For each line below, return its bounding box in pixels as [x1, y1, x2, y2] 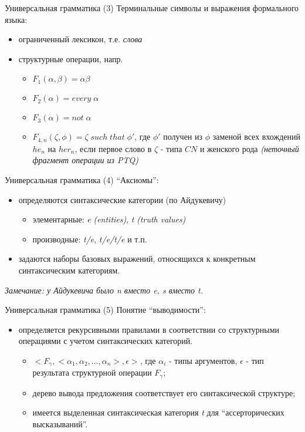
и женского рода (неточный [199, 142, 299, 154]
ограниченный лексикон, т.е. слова [18, 33, 143, 45]
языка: [5, 13, 28, 25]
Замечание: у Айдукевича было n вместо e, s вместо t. [5, 283, 203, 296]
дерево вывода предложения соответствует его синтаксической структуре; [32, 386, 296, 399]
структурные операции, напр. [18, 52, 123, 65]
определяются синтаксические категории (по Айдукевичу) [18, 193, 226, 205]
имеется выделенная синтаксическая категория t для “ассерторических [32, 406, 284, 419]
